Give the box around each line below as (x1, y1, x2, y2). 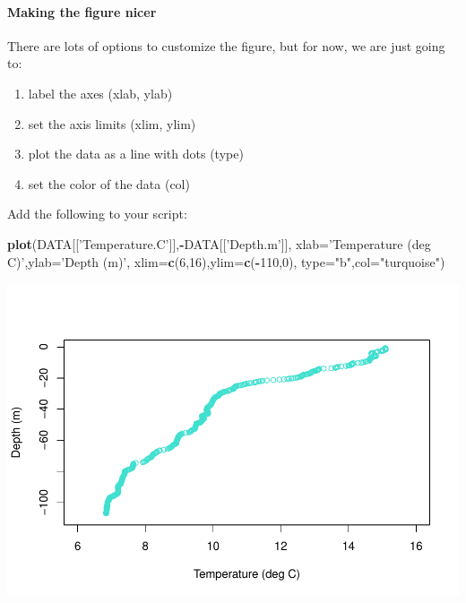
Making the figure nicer (7, 2, 157, 21)
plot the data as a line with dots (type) (28, 144, 244, 163)
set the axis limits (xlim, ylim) (28, 114, 196, 133)
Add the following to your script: (7, 204, 187, 223)
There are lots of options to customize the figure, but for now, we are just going (7, 36, 445, 55)
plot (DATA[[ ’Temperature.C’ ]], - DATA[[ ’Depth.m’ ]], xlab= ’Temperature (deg (7, 234, 431, 253)
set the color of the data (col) (28, 174, 190, 193)
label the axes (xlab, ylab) (28, 83, 173, 102)
